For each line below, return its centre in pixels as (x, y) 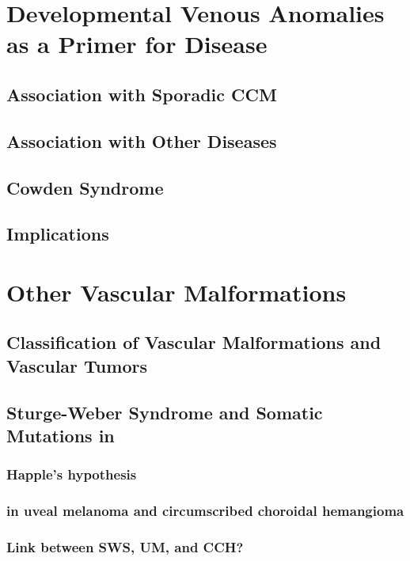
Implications (58, 234)
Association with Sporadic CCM (142, 94)
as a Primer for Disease (137, 44)
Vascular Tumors (77, 365)
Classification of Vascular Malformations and (194, 342)
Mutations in (61, 436)
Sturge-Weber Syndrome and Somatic (165, 412)
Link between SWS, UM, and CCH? (125, 547)
